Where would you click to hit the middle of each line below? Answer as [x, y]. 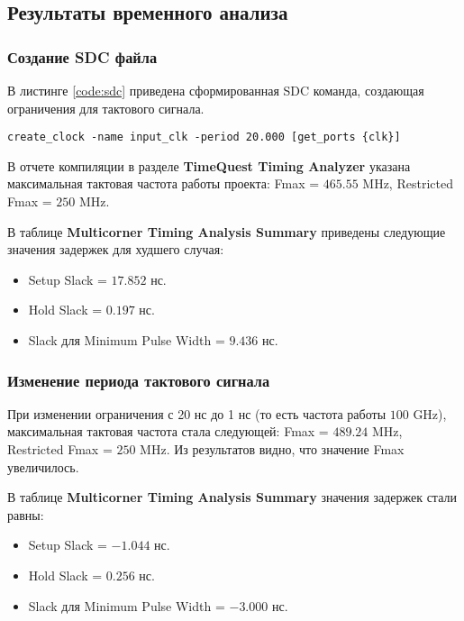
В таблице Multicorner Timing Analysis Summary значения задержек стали [232, 497]
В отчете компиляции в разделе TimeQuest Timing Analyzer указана [209, 165]
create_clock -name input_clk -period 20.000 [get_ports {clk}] [204, 137]
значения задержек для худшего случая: [116, 249]
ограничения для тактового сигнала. [106, 108]
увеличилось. [43, 466]
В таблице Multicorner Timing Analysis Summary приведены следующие [227, 231]
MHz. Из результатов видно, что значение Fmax [272, 449]
